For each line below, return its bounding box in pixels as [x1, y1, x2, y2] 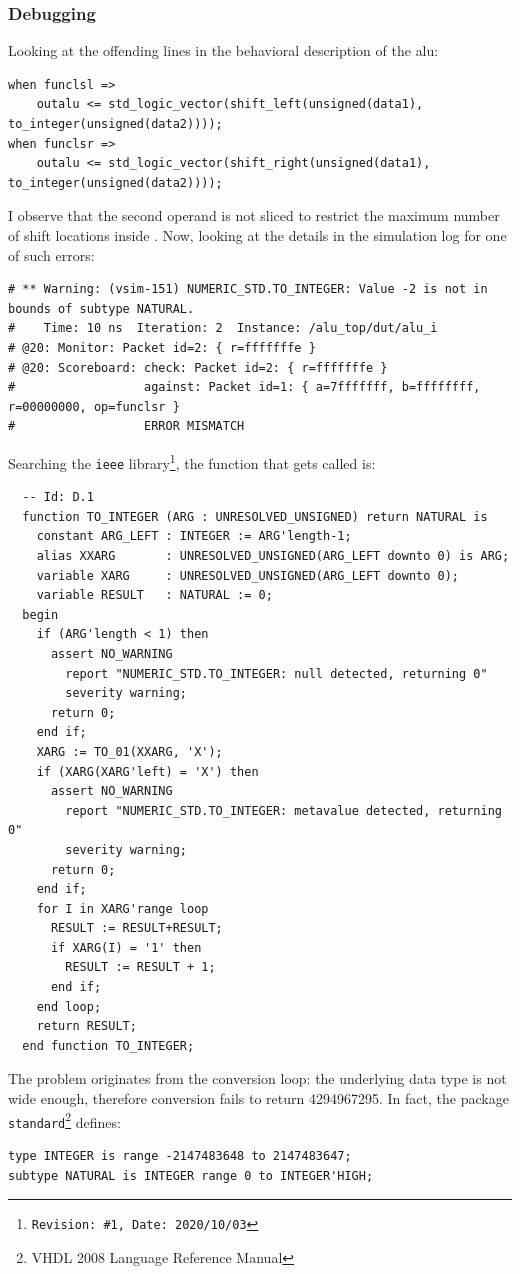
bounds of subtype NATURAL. [8, 301, 195, 316]
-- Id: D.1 [22, 490, 94, 505]
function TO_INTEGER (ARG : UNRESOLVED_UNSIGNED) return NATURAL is [22, 509, 488, 524]
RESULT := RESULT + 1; [65, 960, 216, 975]
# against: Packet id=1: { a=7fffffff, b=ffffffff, [8, 380, 481, 395]
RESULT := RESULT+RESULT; [50, 921, 223, 936]
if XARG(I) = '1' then [50, 940, 202, 955]
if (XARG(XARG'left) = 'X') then [36, 764, 259, 779]
